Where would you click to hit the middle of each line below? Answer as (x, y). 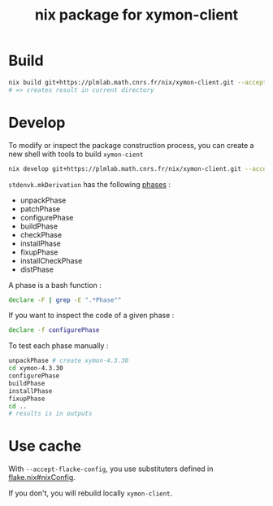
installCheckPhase (51, 260)
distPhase (37, 269)
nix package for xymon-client (136, 15)
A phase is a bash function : (55, 285)
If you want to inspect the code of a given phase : (91, 316)
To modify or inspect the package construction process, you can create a (131, 145)
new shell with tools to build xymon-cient (76, 154)
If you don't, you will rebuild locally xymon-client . (91, 493)
